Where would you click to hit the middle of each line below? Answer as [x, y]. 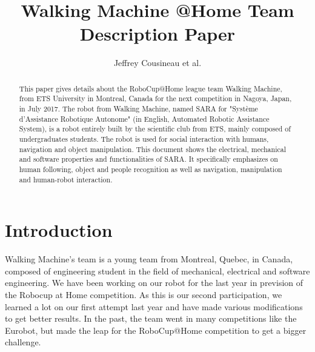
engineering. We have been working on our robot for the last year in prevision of [154, 283]
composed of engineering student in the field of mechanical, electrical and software [157, 271]
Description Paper [157, 34]
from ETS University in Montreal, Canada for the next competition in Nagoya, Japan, [155, 98]
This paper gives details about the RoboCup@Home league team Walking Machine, [151, 88]
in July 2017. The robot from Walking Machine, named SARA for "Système [138, 109]
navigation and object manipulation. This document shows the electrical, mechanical [152, 149]
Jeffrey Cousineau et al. [157, 63]
